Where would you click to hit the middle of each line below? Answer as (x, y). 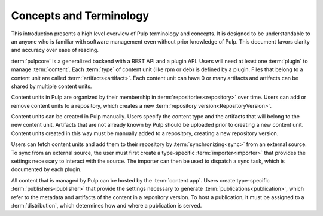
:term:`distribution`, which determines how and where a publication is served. (106, 205)
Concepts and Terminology (80, 16)
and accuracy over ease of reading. (55, 50)
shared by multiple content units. (51, 86)
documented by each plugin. (46, 169)
